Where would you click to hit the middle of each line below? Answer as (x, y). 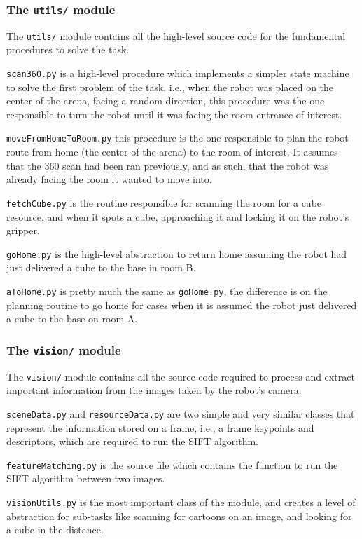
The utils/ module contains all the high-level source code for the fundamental (176, 35)
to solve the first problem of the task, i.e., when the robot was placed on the (170, 87)
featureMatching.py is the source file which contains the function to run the (172, 464)
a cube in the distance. (55, 530)
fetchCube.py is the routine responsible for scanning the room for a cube (164, 202)
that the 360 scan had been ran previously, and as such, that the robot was (168, 165)
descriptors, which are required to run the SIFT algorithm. (132, 441)
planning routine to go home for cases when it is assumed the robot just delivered (182, 305)
